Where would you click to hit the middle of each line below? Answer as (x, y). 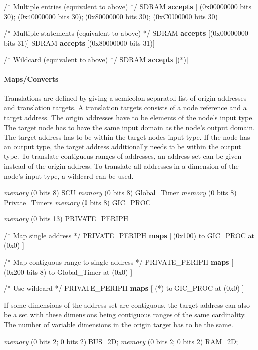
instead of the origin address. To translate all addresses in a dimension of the (121, 166)
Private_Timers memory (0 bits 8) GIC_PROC (77, 202)
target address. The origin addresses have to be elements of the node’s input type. (129, 117)
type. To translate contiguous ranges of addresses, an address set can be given (123, 156)
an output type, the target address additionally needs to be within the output (123, 146)
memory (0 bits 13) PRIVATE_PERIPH (66, 219)
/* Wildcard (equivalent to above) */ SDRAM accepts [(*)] (96, 59)
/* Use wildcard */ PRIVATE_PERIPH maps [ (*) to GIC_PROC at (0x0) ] (124, 288)
